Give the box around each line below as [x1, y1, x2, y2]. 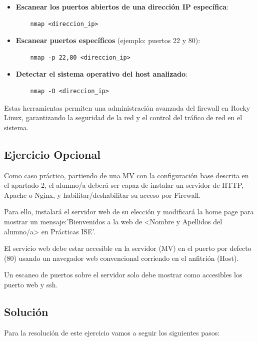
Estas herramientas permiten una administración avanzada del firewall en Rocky [4, 102, 250, 113]
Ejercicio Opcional [4, 146, 100, 162]
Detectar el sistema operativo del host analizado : [15, 69, 188, 79]
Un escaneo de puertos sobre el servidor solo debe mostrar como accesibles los [4, 269, 242, 280]
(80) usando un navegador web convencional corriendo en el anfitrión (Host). [4, 252, 239, 263]
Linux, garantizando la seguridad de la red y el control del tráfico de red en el [4, 112, 242, 123]
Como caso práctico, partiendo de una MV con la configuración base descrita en [4, 170, 249, 180]
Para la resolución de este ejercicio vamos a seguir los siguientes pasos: [4, 327, 220, 337]
